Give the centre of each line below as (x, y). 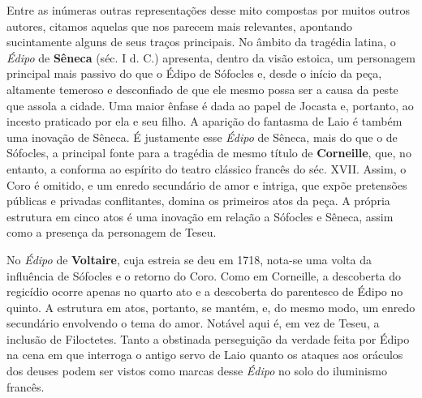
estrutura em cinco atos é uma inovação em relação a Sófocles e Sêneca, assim (200, 216)
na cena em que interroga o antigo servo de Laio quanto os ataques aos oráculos (205, 355)
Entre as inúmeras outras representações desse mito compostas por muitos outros (209, 10)
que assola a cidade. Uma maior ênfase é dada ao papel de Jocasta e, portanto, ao (210, 105)
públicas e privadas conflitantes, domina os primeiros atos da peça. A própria (198, 201)
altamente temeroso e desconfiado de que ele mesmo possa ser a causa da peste (202, 89)
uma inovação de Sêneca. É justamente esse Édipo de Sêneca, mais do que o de (202, 137)
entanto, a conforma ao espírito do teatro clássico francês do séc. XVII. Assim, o (207, 168)
